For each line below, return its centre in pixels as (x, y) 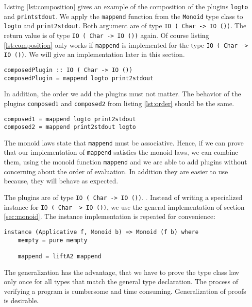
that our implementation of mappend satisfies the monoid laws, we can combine (121, 152)
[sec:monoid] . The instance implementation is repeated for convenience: (110, 216)
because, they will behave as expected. (61, 181)
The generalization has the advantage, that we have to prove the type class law (122, 272)
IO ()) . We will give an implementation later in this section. (94, 54)
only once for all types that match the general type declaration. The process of (121, 281)
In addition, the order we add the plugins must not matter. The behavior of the (123, 94)
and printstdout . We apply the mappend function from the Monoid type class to (124, 16)
